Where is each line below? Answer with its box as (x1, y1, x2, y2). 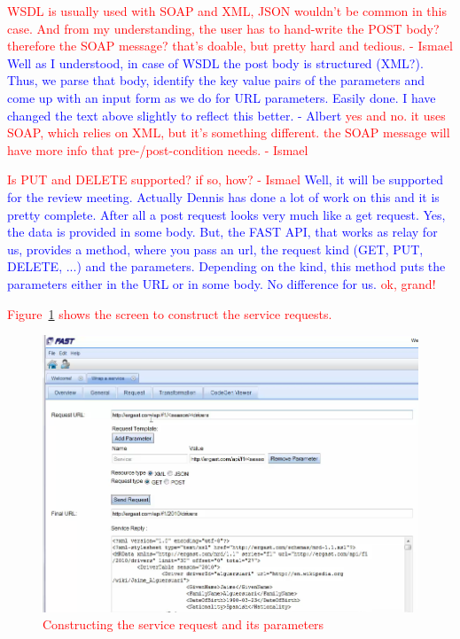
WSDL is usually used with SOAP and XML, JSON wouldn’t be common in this (7, 2, 447, 19)
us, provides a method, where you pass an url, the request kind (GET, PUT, (7, 239, 424, 258)
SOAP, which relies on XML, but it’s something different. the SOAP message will (7, 123, 450, 142)
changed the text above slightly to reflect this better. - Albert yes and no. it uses (7, 105, 446, 124)
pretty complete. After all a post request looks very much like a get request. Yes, (7, 205, 446, 223)
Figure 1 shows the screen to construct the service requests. (7, 304, 332, 323)
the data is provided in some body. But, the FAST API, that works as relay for (7, 222, 438, 241)
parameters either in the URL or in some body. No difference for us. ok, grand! (7, 274, 436, 292)
